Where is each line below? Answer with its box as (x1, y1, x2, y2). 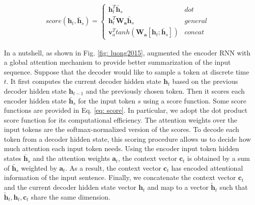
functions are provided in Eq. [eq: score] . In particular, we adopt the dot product (4, 105, 248, 115)
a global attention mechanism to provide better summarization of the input (4, 57, 231, 67)
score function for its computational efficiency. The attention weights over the (4, 114, 237, 125)
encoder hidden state (4, 95, 67, 105)
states (4, 153, 22, 163)
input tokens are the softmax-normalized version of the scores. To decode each (4, 124, 239, 134)
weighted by (21, 162, 57, 173)
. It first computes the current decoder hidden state (6, 76, 162, 86)
